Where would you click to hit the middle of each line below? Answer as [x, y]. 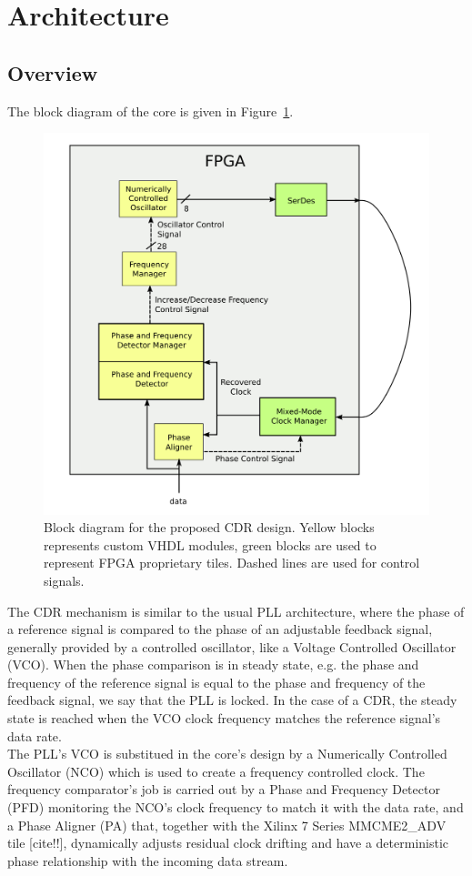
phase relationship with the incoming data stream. [148, 860]
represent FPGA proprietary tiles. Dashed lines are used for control [232, 563]
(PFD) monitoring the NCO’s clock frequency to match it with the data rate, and [236, 807]
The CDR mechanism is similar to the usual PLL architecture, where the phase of [236, 611]
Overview [53, 72]
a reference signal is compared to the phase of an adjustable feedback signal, [220, 629]
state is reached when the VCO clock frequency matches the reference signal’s [224, 718]
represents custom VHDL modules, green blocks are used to [210, 544]
